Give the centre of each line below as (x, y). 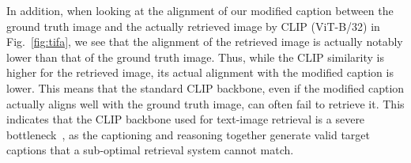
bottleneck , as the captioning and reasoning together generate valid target (188, 134)
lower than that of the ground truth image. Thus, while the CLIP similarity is (195, 57)
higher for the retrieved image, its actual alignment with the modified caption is (200, 72)
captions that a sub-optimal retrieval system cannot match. (150, 150)
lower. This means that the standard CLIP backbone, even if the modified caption (205, 87)
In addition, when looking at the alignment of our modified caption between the (200, 10)
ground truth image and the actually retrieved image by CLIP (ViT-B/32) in (193, 26)
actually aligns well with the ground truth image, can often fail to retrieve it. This (205, 103)
